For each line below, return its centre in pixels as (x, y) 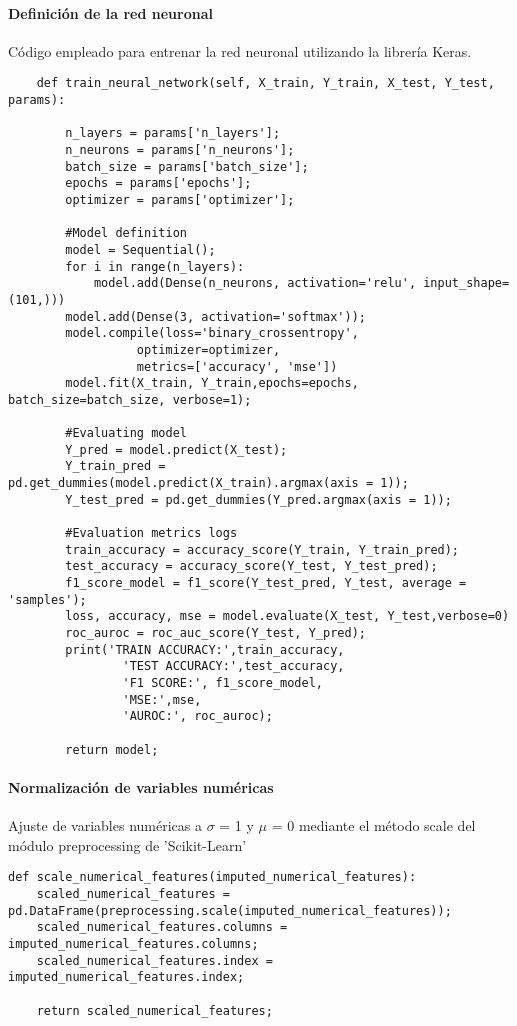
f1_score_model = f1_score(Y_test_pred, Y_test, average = (266, 583)
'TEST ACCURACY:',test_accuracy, (233, 666)
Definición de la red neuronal (110, 12)
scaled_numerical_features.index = (154, 960)
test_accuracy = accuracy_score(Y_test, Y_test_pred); (251, 566)
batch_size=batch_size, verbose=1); (130, 399)
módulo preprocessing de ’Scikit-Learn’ (127, 844)
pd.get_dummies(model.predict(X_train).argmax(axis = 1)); (208, 483)
